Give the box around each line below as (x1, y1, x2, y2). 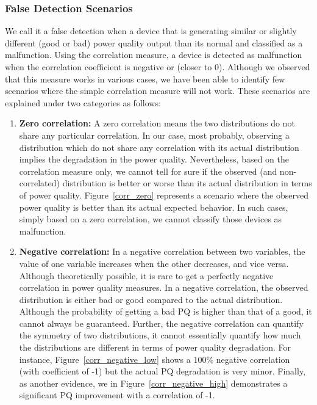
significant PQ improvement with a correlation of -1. (19, 389, 215, 401)
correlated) (19, 177, 60, 189)
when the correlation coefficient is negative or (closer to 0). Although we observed (5, 60, 310, 73)
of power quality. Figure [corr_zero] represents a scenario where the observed (19, 188, 308, 201)
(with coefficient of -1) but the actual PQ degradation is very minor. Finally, (19, 365, 306, 378)
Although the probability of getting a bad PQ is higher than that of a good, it (19, 305, 312, 318)
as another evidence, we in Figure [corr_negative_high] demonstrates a (19, 376, 288, 389)
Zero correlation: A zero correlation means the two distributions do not (19, 117, 295, 130)
